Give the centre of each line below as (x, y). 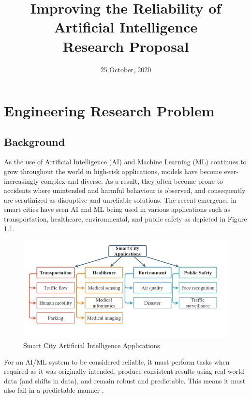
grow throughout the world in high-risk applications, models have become (113, 171)
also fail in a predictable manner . (54, 390)
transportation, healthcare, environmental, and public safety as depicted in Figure (125, 219)
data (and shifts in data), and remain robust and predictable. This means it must (125, 380)
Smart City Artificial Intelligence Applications (92, 345)
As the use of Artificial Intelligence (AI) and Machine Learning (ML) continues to (125, 162)
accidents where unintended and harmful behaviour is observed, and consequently (125, 190)
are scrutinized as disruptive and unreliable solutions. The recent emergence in (120, 199)
